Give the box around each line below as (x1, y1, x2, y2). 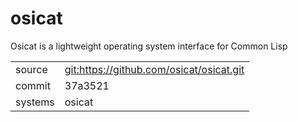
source (15, 62, 48, 76)
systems (15, 95, 55, 109)
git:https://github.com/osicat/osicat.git (64, 62, 245, 76)
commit (15, 78, 51, 92)
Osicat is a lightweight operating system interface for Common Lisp (10, 40, 288, 52)
